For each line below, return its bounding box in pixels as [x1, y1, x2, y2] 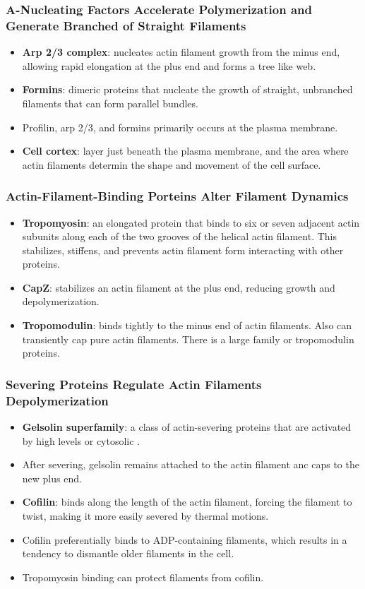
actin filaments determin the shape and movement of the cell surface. [22, 157, 321, 172]
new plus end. [22, 470, 82, 485]
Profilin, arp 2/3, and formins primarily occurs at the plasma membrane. [22, 119, 338, 134]
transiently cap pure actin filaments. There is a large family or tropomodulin [22, 331, 354, 346]
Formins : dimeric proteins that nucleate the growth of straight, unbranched [22, 82, 353, 97]
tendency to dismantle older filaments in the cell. [22, 546, 234, 561]
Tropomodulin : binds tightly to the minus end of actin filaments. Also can [22, 318, 352, 333]
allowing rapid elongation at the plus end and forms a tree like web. [22, 58, 316, 73]
